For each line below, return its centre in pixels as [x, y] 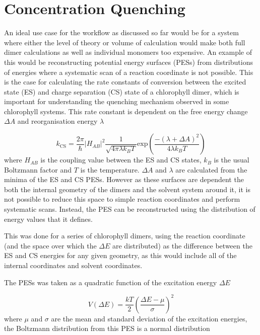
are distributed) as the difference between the [182, 245]
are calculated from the [211, 169]
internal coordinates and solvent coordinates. [73, 265]
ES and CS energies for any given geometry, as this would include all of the [120, 255]
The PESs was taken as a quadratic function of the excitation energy [111, 282]
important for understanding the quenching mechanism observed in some [117, 101]
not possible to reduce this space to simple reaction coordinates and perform [122, 199]
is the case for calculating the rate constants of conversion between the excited [125, 82]
